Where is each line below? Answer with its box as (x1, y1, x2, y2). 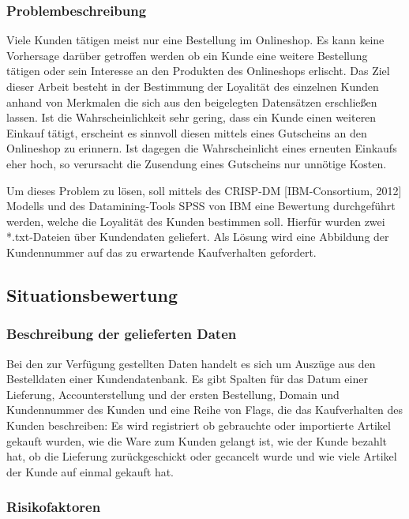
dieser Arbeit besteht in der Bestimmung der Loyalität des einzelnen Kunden (6, 78, 379, 94)
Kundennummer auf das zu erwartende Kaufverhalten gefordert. (6, 243, 317, 260)
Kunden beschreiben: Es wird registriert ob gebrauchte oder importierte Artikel (6, 416, 391, 433)
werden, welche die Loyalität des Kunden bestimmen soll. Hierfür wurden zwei (6, 212, 385, 229)
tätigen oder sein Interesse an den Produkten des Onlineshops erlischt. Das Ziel (6, 62, 390, 79)
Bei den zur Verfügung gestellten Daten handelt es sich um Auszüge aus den (6, 355, 376, 371)
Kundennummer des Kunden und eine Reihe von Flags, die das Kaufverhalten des (6, 401, 403, 418)
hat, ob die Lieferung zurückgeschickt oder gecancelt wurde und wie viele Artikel (6, 448, 397, 464)
